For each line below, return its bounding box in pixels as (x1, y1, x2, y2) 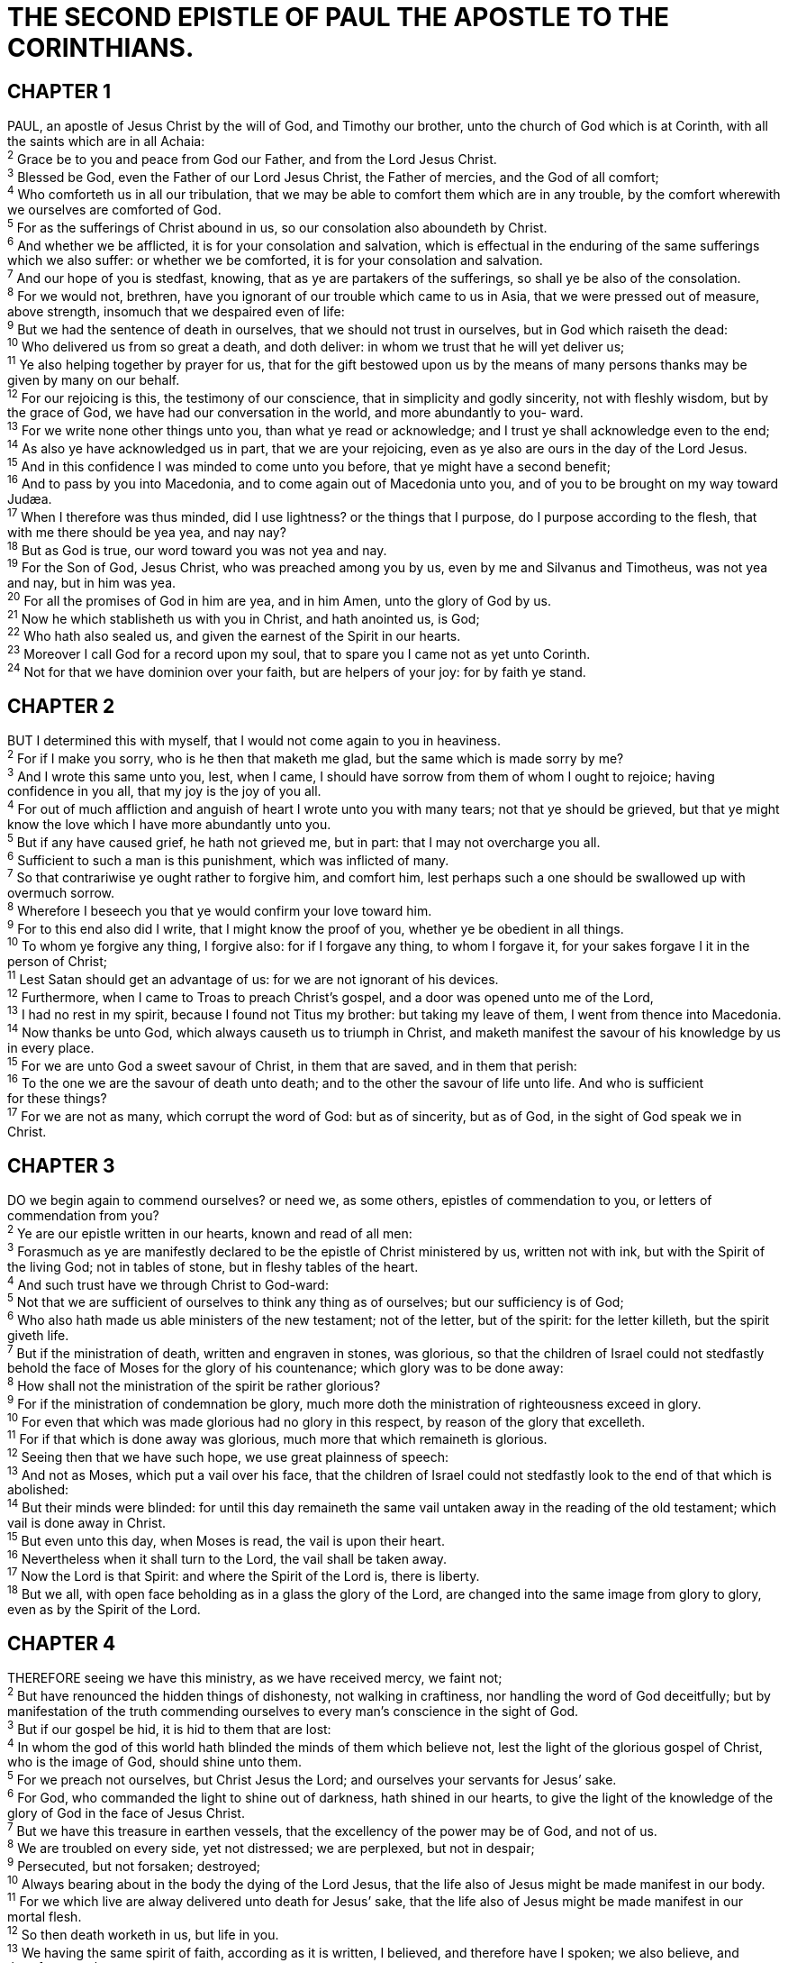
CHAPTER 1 (7, 79, 112, 103)
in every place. (7, 1039, 95, 1055)
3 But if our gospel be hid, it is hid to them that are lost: (7, 1719, 331, 1737)
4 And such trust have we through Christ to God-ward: (7, 1274, 329, 1292)
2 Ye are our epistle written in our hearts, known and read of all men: (7, 1223, 412, 1242)
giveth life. (7, 1327, 69, 1343)
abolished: (7, 1482, 69, 1498)
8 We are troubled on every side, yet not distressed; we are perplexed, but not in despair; (7, 1838, 535, 1857)
